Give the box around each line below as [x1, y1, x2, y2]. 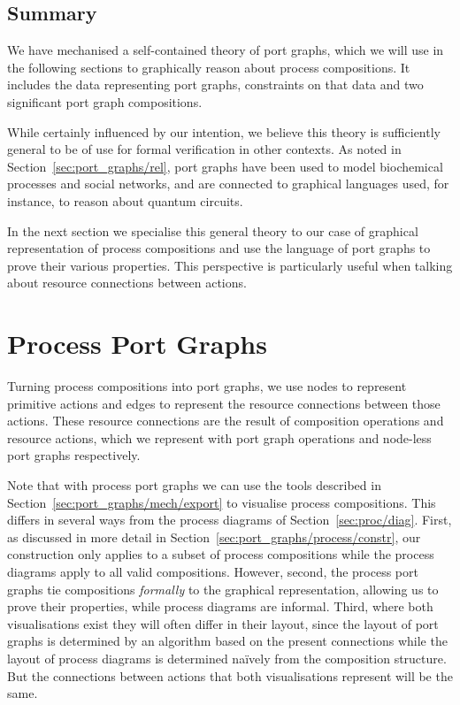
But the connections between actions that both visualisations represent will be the [7, 666, 453, 685]
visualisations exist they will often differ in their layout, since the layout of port [7, 614, 439, 632]
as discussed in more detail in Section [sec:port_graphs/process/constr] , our [7, 527, 421, 546]
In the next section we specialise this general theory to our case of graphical [7, 221, 418, 240]
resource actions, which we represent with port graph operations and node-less [7, 428, 432, 447]
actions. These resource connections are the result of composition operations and [7, 411, 444, 430]
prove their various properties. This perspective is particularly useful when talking [7, 256, 453, 274]
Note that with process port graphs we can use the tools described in [7, 476, 381, 494]
